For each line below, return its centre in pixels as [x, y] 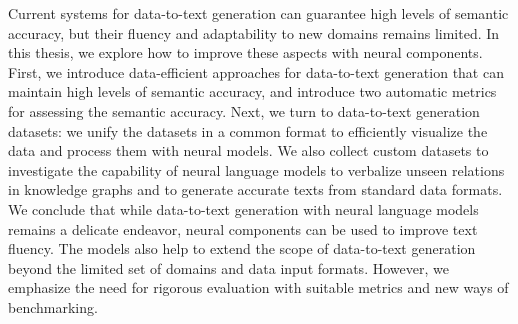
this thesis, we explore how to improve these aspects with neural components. [245, 52]
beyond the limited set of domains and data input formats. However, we [228, 267]
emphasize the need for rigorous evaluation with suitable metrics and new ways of [258, 287]
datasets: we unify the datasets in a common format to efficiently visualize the [248, 130]
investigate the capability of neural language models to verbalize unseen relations [256, 169]
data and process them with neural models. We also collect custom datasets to [248, 150]
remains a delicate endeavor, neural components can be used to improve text [243, 228]
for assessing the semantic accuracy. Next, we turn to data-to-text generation [244, 110]
